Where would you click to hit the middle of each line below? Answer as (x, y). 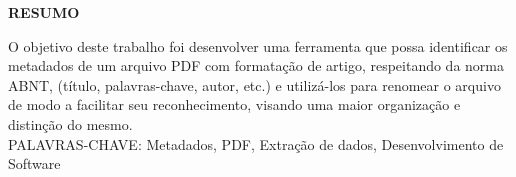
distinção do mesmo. (70, 123)
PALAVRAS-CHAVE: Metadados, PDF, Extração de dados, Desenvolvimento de (256, 143)
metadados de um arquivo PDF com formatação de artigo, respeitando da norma (256, 65)
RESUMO (44, 12)
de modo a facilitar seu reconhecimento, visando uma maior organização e (234, 104)
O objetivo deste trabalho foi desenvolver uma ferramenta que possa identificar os (258, 45)
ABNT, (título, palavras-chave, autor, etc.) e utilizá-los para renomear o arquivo (254, 84)
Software (34, 163)
